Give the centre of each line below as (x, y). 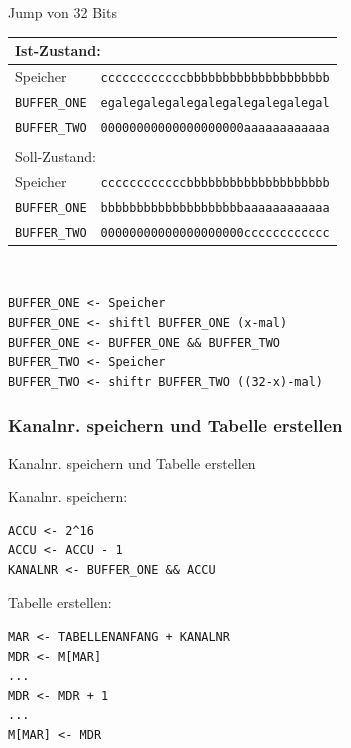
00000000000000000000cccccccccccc (215, 232)
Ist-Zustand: (58, 50)
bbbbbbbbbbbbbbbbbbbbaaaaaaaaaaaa (215, 207)
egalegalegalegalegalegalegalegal (215, 102)
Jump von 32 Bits (62, 12)
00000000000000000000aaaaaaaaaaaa (215, 127)
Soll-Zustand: (55, 155)
